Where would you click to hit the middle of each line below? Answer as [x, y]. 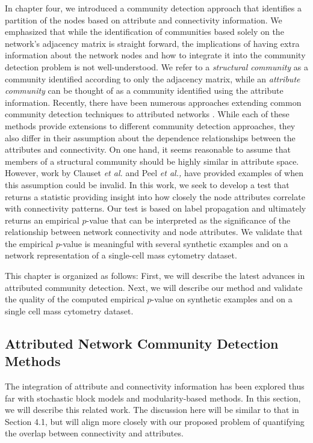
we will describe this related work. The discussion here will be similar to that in [152, 410]
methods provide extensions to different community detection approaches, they [150, 125]
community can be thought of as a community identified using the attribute [144, 90]
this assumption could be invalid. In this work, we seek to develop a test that [147, 184]
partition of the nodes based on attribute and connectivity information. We [144, 20]
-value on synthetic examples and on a [222, 299]
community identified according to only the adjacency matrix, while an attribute [153, 78]
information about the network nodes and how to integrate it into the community [155, 55]
